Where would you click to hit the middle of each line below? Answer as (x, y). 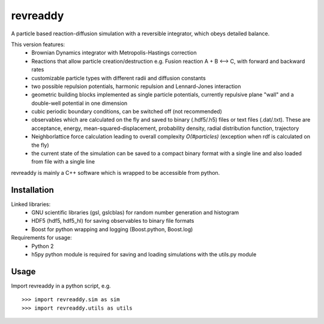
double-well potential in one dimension (79, 103)
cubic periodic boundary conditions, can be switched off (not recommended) (127, 111)
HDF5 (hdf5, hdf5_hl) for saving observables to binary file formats (113, 221)
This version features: (38, 44)
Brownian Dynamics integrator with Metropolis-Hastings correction (114, 53)
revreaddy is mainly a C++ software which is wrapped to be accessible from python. (115, 172)
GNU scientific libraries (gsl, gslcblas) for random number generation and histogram (135, 213)
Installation (32, 190)
